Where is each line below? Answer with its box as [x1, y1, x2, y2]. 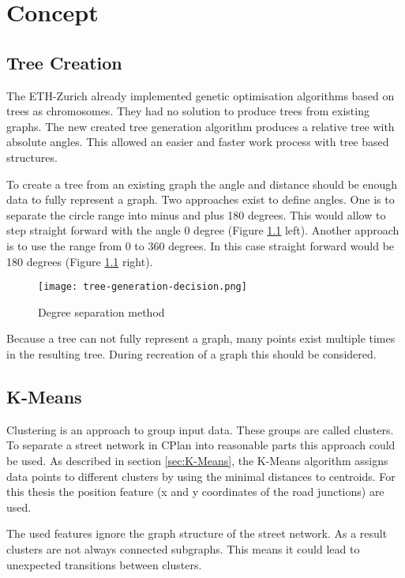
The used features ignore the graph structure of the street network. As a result [6, 525, 388, 542]
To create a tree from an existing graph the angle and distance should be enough [6, 175, 398, 192]
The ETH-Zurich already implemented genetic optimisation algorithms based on [6, 87, 395, 103]
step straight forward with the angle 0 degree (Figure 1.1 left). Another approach [6, 222, 399, 238]
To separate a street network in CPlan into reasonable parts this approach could [6, 437, 396, 453]
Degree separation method [38, 303, 165, 320]
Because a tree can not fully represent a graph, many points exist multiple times [6, 330, 396, 347]
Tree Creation [6, 50, 122, 74]
